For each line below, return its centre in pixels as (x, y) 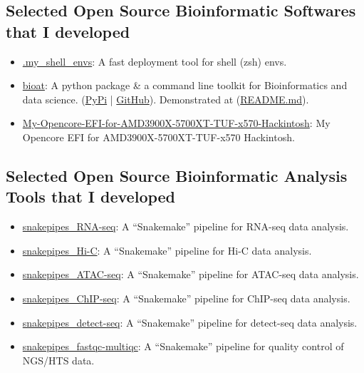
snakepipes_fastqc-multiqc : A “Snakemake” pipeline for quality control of (183, 346)
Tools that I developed (91, 196)
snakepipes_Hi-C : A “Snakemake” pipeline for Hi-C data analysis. (167, 250)
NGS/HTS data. (58, 360)
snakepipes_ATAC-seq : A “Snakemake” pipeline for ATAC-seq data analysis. (191, 274)
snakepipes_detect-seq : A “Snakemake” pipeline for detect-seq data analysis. (190, 322)
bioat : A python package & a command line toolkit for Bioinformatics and (185, 85)
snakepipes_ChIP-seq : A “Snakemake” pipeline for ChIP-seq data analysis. (186, 298)
